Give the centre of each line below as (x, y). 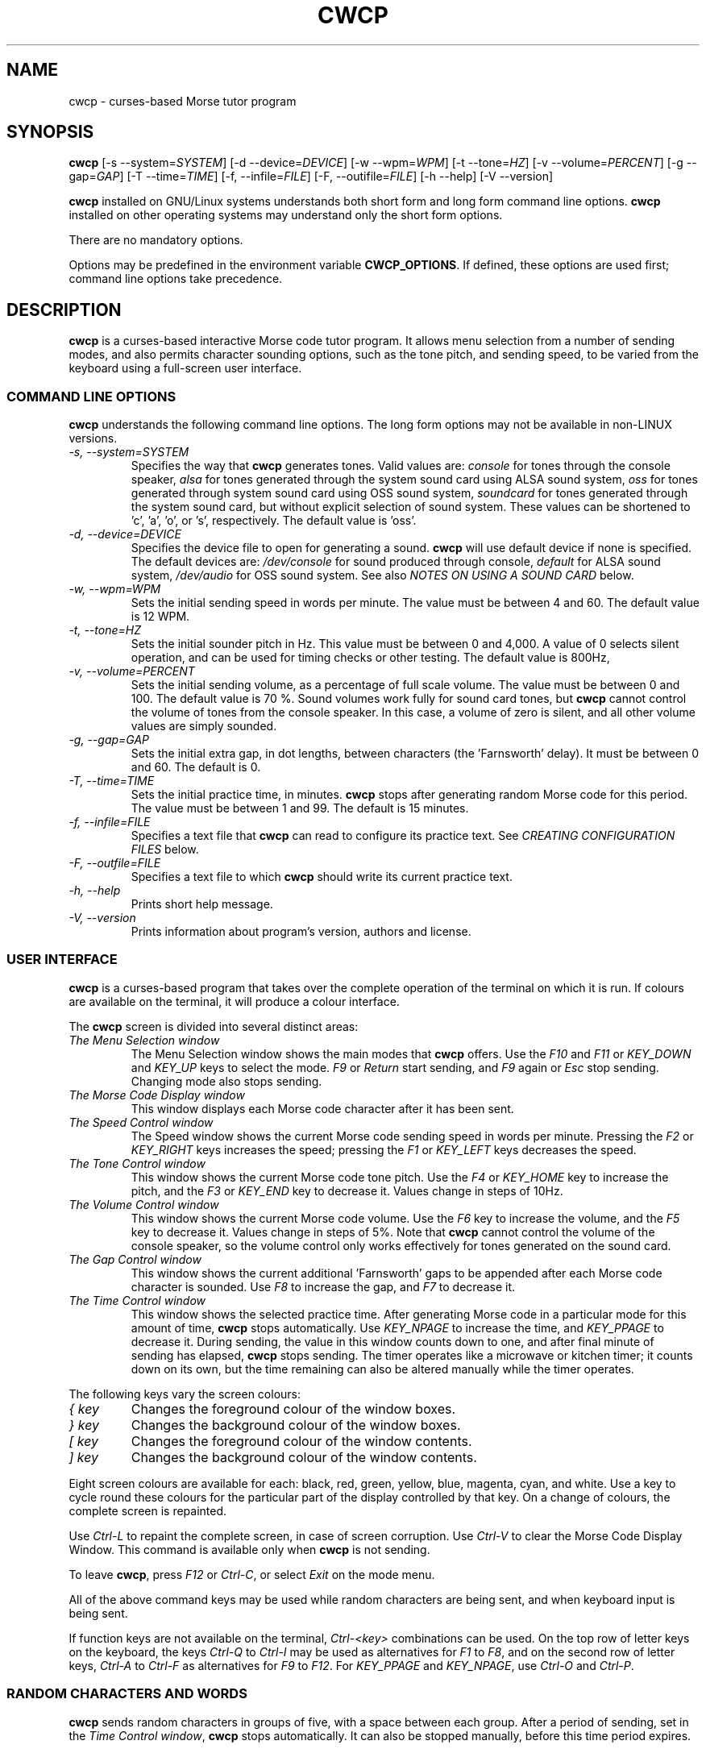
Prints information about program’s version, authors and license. (301, 932)
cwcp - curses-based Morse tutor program (183, 101)
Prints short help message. (202, 904)
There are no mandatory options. (156, 240)
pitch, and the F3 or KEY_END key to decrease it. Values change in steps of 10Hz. (347, 1190)
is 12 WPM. (160, 617)
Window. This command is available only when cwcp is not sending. (249, 1549)
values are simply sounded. (204, 726)
